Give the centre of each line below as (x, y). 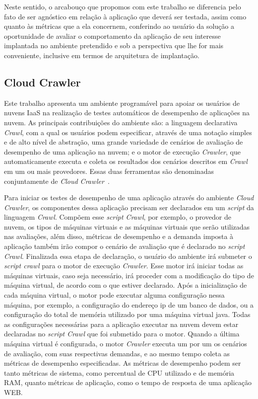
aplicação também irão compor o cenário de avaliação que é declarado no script (125, 246)
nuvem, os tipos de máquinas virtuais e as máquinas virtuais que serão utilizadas (127, 226)
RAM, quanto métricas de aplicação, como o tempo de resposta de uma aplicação (128, 382)
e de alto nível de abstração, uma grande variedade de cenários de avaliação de (124, 142)
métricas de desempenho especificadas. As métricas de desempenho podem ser (123, 363)
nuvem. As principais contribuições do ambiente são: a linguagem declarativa (121, 122)
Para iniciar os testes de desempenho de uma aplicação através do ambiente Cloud (129, 198)
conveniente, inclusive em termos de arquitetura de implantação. (102, 55)
